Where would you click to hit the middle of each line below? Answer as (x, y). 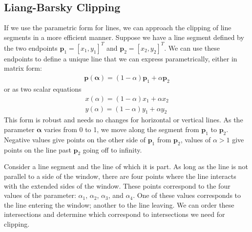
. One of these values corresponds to (187, 195)
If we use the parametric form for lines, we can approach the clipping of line (118, 28)
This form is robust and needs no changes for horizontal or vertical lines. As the (124, 120)
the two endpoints (31, 48)
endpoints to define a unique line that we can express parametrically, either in (121, 58)
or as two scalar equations (43, 88)
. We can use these (192, 48)
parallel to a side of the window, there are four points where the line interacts (120, 176)
